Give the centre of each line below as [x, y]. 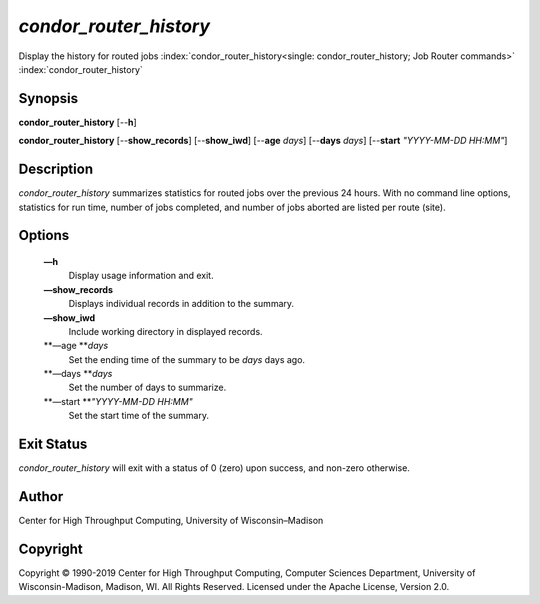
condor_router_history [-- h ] [77, 122]
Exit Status [53, 444]
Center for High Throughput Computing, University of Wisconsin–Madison [171, 521]
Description [56, 169]
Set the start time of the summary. [139, 416]
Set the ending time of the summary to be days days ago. [186, 359]
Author [41, 496]
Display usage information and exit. [141, 276]
